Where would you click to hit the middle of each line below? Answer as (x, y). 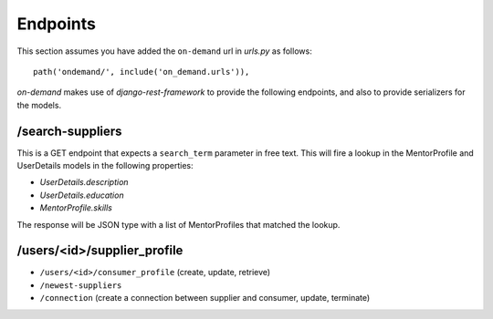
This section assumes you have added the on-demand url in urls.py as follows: (164, 51)
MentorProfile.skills (76, 208)
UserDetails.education (82, 195)
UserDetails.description (84, 182)
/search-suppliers (69, 131)
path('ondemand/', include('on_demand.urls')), (142, 72)
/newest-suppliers (81, 285)
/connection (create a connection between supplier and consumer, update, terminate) (205, 298)
